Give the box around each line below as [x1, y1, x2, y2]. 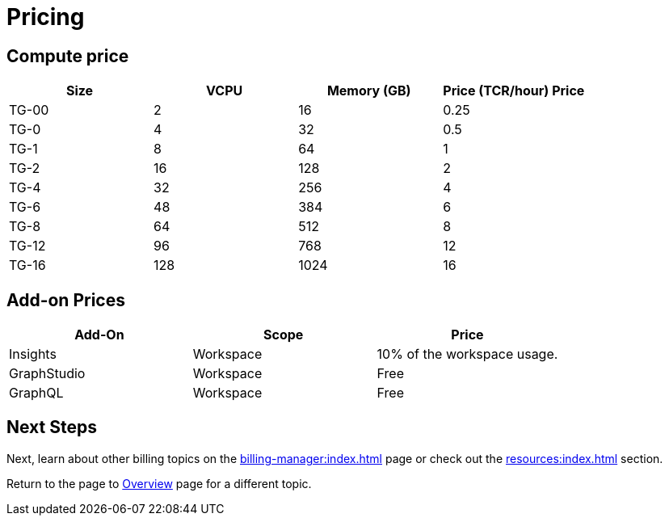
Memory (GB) [326, 82, 411, 99]
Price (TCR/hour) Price [443, 82, 585, 99]
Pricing [6, 3, 85, 31]
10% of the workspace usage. [377, 346, 558, 363]
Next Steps [6, 417, 97, 438]
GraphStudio [9, 365, 86, 382]
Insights [9, 346, 57, 363]
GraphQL [9, 385, 64, 402]
